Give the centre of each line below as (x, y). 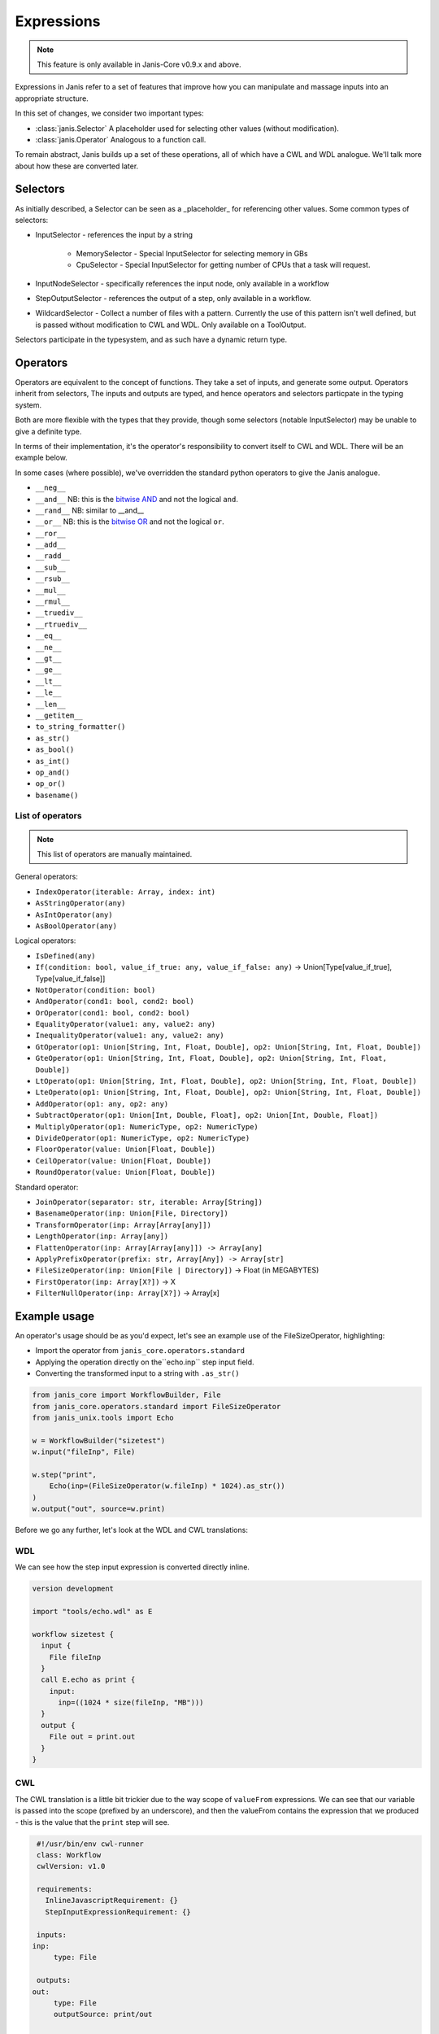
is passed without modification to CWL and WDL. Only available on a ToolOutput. (171, 325)
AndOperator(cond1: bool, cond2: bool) (115, 1002)
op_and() (53, 772)
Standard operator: (47, 1187)
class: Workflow (69, 1855)
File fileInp (75, 1657)
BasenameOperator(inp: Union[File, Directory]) (132, 1213)
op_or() (51, 784)
